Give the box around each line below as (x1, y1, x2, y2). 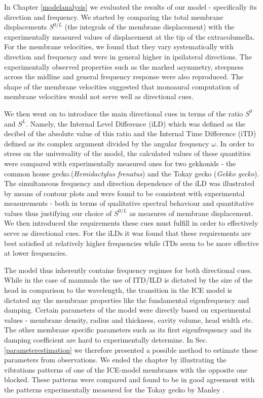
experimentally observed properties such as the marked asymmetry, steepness (4, 61, 244, 72)
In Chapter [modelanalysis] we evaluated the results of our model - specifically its (4, 2, 257, 12)
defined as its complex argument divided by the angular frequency (4, 138, 209, 148)
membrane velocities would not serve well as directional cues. (4, 91, 194, 102)
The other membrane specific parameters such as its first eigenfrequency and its (4, 324, 252, 335)
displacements (4, 21, 47, 32)
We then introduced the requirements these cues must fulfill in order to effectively (4, 218, 258, 228)
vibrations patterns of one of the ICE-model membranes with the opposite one (4, 364, 248, 375)
